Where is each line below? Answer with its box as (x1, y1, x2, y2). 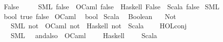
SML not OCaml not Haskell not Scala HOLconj (10, 21, 187, 31)
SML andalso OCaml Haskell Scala (10, 30, 157, 40)
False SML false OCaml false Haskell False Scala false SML (3, 1, 220, 11)
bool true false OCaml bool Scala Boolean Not (3, 11, 176, 21)
